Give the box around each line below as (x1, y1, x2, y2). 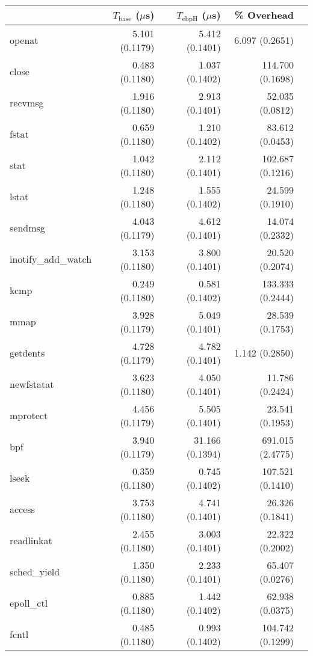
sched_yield (10, 565, 60, 579)
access (10, 502, 35, 517)
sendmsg (10, 221, 45, 235)
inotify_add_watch (10, 252, 92, 266)
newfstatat (10, 377, 54, 391)
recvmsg (10, 96, 44, 110)
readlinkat (10, 533, 52, 548)
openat (10, 33, 39, 48)
